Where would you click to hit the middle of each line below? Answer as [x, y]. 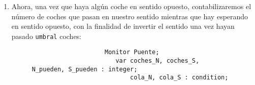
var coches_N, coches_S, [157, 61]
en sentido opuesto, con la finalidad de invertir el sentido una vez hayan [123, 26]
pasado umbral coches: [46, 36]
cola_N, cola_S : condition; [179, 78]
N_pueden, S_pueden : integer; [85, 69]
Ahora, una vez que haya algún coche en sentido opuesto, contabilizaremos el [131, 6]
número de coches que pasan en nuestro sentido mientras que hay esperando [130, 16]
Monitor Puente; [132, 52]
